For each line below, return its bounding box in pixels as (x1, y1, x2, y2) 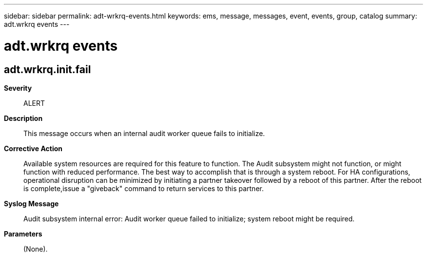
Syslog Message (4, 199, 59, 208)
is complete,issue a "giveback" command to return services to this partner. (23, 184, 264, 193)
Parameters (4, 229, 42, 238)
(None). (23, 244, 48, 253)
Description (4, 114, 43, 122)
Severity (4, 83, 32, 92)
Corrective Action (4, 144, 62, 153)
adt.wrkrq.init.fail (4, 63, 91, 76)
